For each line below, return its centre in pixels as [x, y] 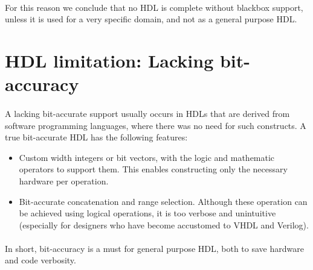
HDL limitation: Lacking [109, 60]
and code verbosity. [40, 260]
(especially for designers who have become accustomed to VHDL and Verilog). [164, 224]
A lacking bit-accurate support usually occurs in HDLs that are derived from [147, 113]
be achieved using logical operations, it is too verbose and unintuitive [147, 213]
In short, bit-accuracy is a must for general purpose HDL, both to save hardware [154, 248]
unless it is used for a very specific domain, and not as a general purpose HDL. [151, 19]
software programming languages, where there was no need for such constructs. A [156, 125]
